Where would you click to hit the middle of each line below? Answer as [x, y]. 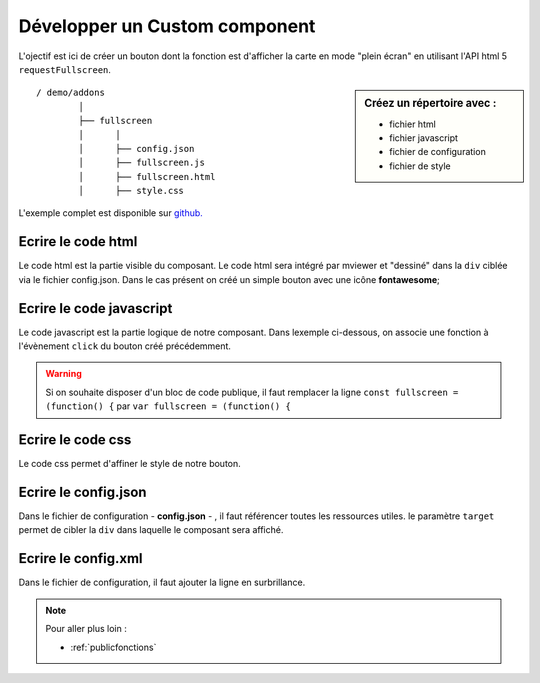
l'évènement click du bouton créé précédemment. [125, 346]
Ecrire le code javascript [95, 308]
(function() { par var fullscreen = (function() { [168, 406]
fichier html [413, 124]
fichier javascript [424, 137]
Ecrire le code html [78, 241]
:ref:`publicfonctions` [113, 647]
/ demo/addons [70, 93]
